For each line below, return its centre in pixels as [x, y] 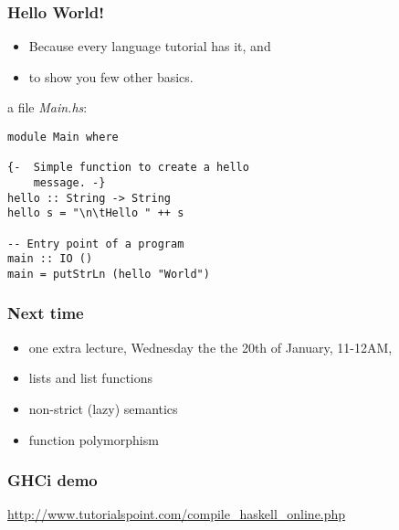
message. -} [69, 182]
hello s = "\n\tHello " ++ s [96, 213]
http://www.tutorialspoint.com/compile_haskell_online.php [177, 514]
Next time [46, 313]
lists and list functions [91, 378]
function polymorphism [94, 439]
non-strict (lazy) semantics [103, 408]
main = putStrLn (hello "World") [109, 274]
